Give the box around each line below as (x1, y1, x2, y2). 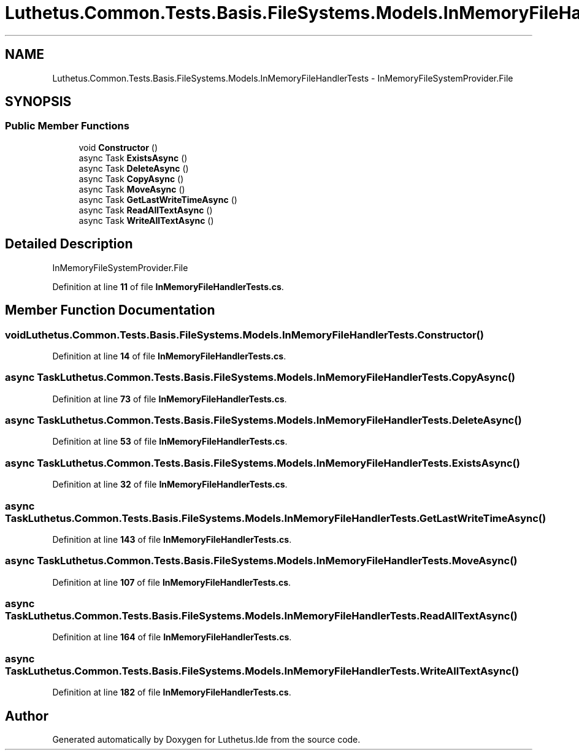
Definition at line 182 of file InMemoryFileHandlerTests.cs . (52, 687, 291, 698)
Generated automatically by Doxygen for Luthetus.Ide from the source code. (52, 734, 361, 745)
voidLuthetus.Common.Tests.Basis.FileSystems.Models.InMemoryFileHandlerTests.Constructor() (5, 328, 484, 341)
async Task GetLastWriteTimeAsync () (79, 194, 237, 205)
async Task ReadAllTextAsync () (79, 204, 213, 215)
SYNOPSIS (5, 94, 72, 110)
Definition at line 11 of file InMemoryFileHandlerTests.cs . (52, 281, 284, 292)
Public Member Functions (5, 120, 129, 132)
